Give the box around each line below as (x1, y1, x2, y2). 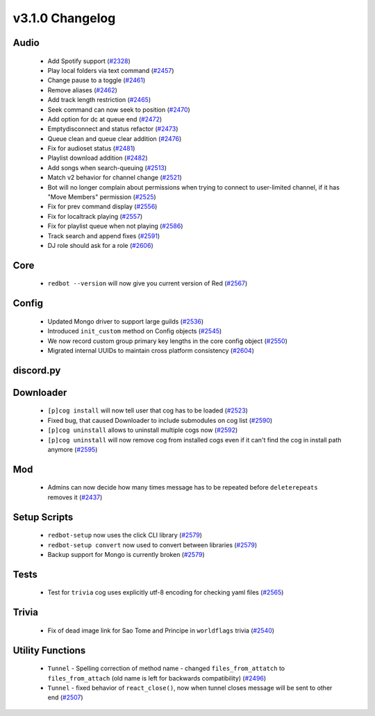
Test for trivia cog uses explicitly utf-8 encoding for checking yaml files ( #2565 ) (47, 588, 284, 597)
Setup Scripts (12, 511, 74, 523)
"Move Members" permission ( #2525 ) (47, 193, 156, 201)
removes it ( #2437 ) (47, 493, 103, 501)
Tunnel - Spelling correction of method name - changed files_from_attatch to (47, 664, 285, 673)
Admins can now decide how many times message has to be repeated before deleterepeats (47, 483, 319, 492)
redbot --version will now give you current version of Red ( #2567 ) (47, 279, 248, 288)
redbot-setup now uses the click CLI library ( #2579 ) (47, 531, 203, 540)
